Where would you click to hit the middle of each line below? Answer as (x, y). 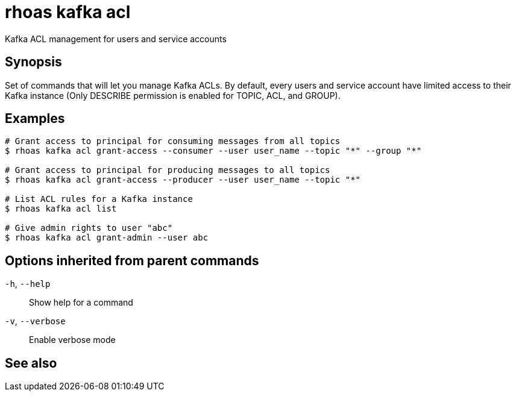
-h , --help (28, 284)
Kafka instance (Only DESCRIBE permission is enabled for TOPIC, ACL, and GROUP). (173, 95)
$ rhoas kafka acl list (61, 209)
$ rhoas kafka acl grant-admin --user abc (107, 238)
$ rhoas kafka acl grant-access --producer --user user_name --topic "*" (183, 180)
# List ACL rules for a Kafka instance (99, 199)
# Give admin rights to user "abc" (89, 228)
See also (31, 363)
